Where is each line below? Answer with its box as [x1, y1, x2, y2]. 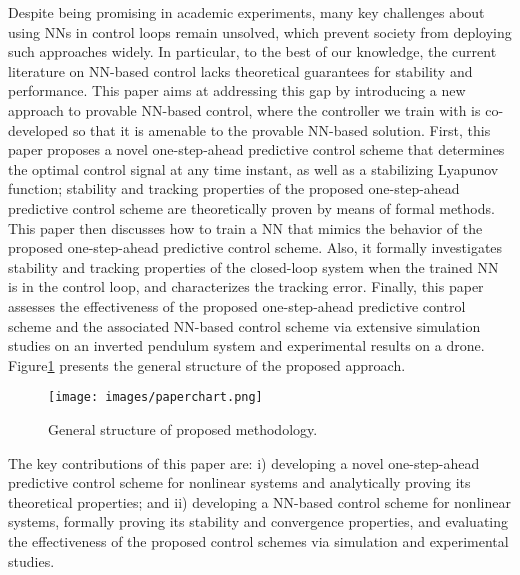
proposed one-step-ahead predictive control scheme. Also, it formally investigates [8, 237, 503, 258]
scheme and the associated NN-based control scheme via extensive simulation [8, 315, 481, 336]
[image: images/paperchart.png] [48, 390, 263, 405]
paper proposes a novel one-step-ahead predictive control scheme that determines [8, 139, 505, 160]
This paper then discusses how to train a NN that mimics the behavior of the [8, 217, 483, 238]
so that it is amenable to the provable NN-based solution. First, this [72, 119, 491, 140]
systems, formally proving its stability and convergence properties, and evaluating [8, 511, 509, 532]
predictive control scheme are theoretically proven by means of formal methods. [8, 197, 495, 218]
